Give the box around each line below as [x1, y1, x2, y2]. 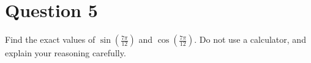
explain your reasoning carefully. [5, 46, 126, 59]
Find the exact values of [5, 33, 96, 46]
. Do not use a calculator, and [194, 33, 306, 46]
